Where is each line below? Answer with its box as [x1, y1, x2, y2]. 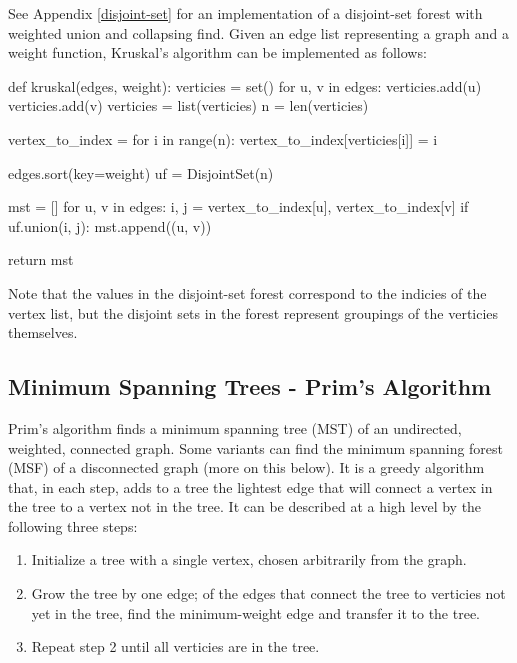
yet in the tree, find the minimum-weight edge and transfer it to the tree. [31, 602, 481, 623]
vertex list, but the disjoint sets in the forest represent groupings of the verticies [8, 302, 499, 323]
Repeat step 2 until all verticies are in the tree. [31, 636, 320, 657]
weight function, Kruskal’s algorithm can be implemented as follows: [8, 42, 427, 63]
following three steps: [8, 515, 138, 536]
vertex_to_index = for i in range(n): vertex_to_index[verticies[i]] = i [8, 128, 438, 149]
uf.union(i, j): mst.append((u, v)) [8, 215, 212, 236]
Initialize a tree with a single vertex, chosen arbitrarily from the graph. [31, 549, 467, 570]
